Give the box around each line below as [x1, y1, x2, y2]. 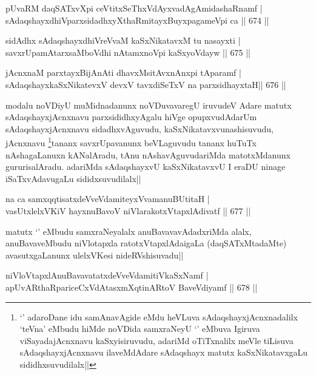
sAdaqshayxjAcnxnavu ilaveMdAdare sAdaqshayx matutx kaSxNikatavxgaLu [19, 346, 308, 359]
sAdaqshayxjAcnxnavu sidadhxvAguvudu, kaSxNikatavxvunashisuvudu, [5, 122, 274, 135]
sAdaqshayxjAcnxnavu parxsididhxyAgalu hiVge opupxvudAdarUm [5, 110, 257, 123]
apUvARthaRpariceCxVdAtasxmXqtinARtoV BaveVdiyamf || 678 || [5, 280, 258, 293]
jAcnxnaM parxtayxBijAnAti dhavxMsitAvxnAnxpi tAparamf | [5, 66, 241, 79]
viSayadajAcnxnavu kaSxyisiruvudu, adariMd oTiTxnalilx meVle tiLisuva [19, 334, 294, 346]
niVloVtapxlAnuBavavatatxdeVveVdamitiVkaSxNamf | [5, 269, 209, 282]
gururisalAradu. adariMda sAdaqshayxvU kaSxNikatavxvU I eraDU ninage [5, 160, 286, 173]
